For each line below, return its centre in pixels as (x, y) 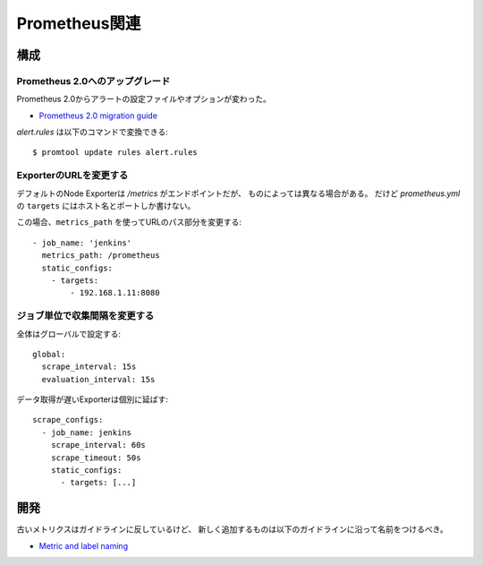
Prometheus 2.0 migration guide (98, 116)
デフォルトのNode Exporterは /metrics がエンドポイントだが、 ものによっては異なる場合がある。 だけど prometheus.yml (238, 193)
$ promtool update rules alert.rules (115, 153)
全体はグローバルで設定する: (68, 334)
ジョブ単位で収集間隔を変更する (85, 316)
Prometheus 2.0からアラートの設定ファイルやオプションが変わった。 (144, 99)
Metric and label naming (84, 545)
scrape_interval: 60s (98, 445)
